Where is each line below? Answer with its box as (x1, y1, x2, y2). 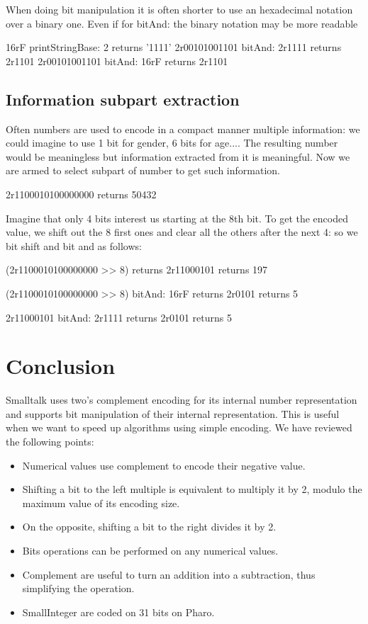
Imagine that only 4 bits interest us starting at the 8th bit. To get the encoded (6, 210, 348, 225)
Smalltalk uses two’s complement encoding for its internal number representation (6, 392, 357, 407)
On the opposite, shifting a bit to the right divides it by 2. (22, 519, 277, 534)
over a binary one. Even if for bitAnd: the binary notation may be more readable (6, 16, 358, 30)
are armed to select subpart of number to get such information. (6, 163, 280, 178)
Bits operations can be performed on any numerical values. (22, 543, 279, 557)
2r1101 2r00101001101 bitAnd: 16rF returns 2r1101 (6, 53, 228, 68)
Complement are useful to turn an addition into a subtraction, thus (22, 567, 316, 582)
